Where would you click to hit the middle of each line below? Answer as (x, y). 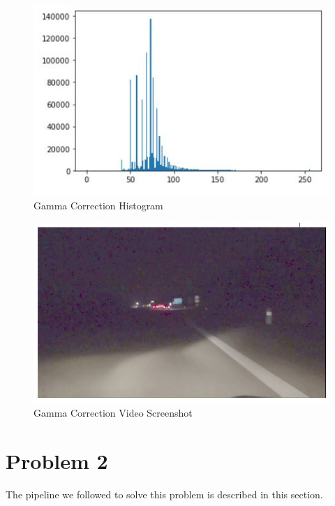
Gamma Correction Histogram (98, 205)
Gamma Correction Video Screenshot (113, 413)
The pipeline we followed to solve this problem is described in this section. (164, 494)
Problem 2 (57, 460)
